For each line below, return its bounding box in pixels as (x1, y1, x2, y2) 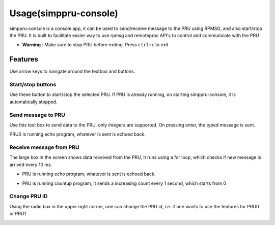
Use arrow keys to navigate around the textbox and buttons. (9, 69, 135, 75)
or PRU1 (9, 211, 26, 217)
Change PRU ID (9, 193, 48, 200)
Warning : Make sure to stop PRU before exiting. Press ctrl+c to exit (22, 42, 169, 48)
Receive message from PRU (9, 144, 79, 151)
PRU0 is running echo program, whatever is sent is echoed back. (9, 131, 146, 137)
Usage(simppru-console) (9, 8, 118, 19)
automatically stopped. (9, 99, 58, 105)
